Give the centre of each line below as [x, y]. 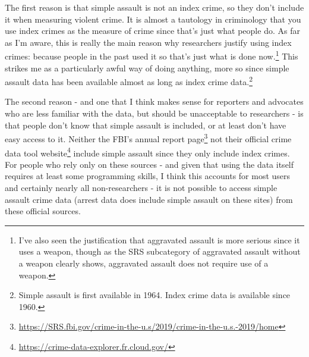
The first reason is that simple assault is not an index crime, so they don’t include [154, 7]
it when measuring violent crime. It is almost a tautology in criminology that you [153, 19]
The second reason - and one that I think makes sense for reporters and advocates [154, 101]
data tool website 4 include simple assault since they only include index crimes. [147, 152]
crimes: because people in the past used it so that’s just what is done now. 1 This [152, 55]
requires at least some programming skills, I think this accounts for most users [148, 176]
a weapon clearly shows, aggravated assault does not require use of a [144, 263]
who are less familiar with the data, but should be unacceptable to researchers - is [154, 113]
